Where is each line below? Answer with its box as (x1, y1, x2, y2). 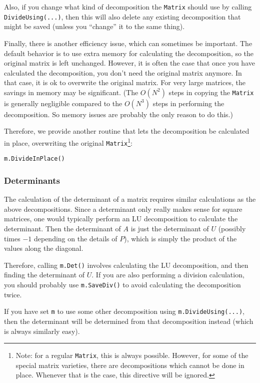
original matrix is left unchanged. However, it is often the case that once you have (4, 58, 255, 68)
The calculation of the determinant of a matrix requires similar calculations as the (4, 194, 256, 204)
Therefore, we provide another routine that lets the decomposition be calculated (4, 126, 249, 136)
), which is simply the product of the (124, 233, 237, 243)
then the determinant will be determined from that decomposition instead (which (4, 315, 253, 326)
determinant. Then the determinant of (4, 223, 121, 234)
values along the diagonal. (4, 243, 83, 253)
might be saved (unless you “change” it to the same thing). (4, 21, 185, 32)
